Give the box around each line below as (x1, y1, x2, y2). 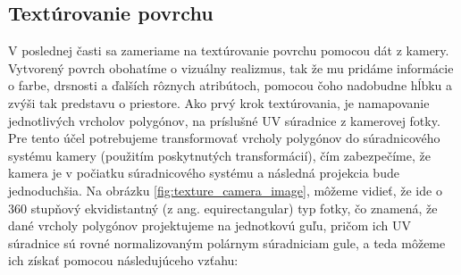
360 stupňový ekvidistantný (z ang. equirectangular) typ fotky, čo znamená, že (8, 198, 438, 217)
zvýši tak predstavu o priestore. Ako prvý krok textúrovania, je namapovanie (8, 93, 430, 112)
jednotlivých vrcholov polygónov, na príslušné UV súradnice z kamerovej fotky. (8, 111, 440, 129)
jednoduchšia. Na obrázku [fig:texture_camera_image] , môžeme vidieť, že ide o (8, 180, 442, 199)
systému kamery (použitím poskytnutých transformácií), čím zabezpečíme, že (8, 146, 431, 164)
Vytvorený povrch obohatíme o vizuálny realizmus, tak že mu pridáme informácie (8, 58, 454, 77)
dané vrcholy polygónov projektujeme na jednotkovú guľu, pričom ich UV (8, 216, 411, 235)
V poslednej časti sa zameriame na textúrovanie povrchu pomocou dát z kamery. (8, 41, 449, 60)
